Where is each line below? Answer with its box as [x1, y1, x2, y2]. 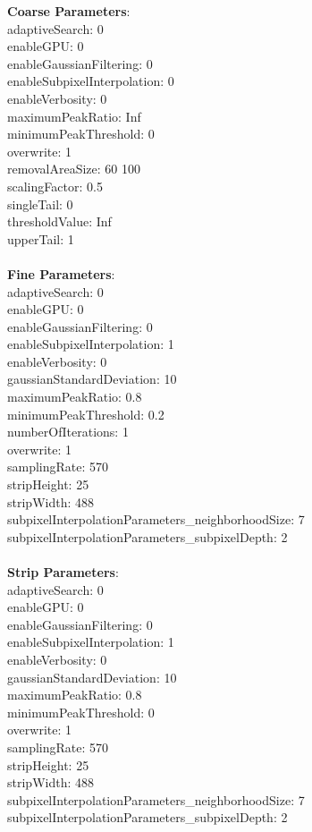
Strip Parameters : [7, 563, 119, 581]
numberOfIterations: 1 [7, 422, 129, 441]
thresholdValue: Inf [7, 212, 112, 231]
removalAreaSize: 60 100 [7, 159, 141, 178]
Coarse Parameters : [7, 2, 131, 20]
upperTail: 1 [7, 229, 74, 248]
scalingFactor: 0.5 [7, 176, 103, 195]
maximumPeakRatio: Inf [7, 106, 141, 125]
